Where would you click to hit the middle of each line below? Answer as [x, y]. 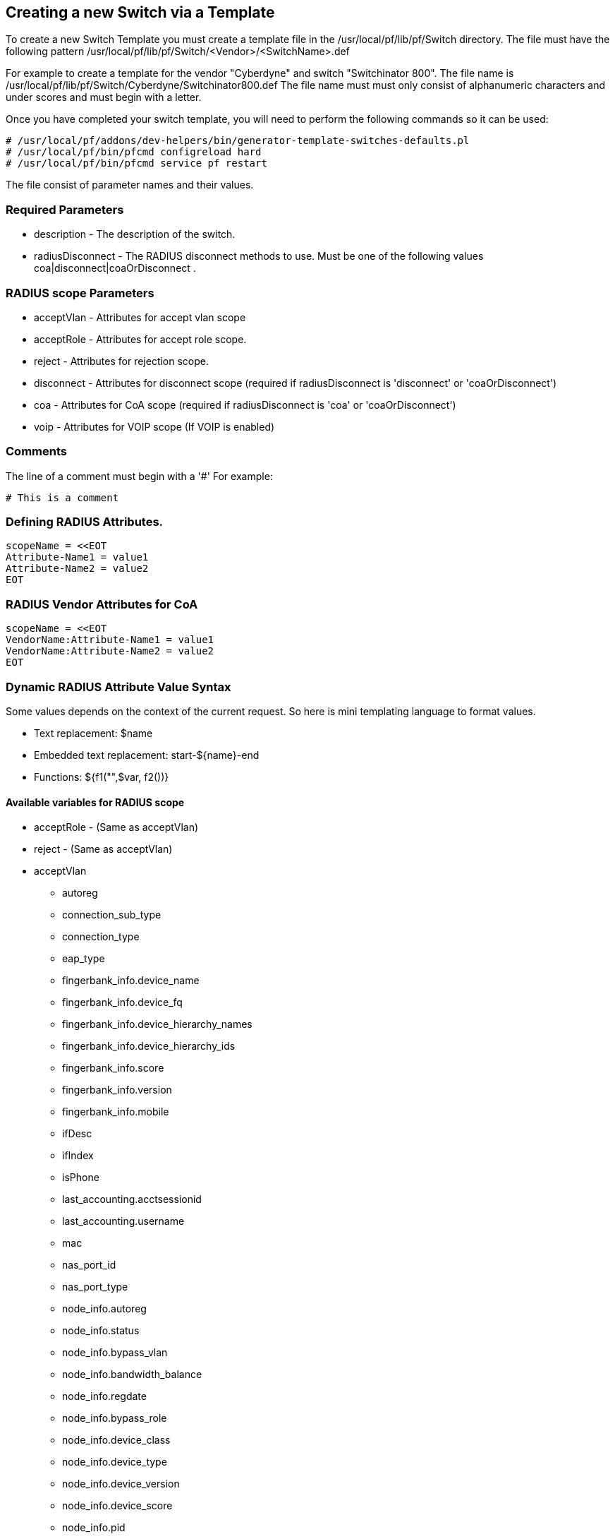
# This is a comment [62, 497]
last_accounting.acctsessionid [132, 1199]
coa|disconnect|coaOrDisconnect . [115, 268]
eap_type [84, 959]
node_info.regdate [104, 1396]
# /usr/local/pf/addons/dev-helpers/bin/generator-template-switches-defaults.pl [238, 141]
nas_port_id [89, 1265]
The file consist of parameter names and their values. [130, 185]
